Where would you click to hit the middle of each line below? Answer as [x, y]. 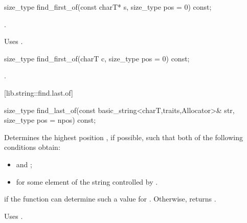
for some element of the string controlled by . [87, 181]
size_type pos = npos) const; [50, 120]
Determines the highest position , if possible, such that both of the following [123, 137]
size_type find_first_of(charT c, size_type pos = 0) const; [97, 58]
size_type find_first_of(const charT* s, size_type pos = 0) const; [108, 7]
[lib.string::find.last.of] [39, 92]
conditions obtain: [32, 147]
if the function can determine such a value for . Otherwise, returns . [110, 199]
